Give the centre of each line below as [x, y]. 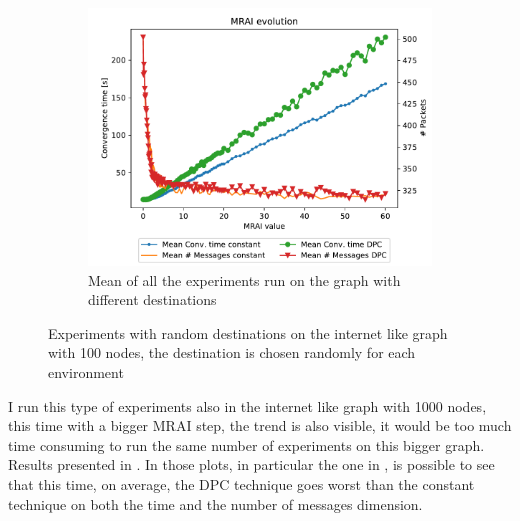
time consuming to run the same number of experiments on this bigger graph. [246, 444]
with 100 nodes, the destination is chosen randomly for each [232, 352]
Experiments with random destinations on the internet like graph [248, 332]
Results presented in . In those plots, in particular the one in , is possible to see [251, 464]
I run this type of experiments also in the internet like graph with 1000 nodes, [247, 405]
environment [86, 371]
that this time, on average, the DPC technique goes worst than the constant [241, 483]
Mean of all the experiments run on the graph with [244, 279]
